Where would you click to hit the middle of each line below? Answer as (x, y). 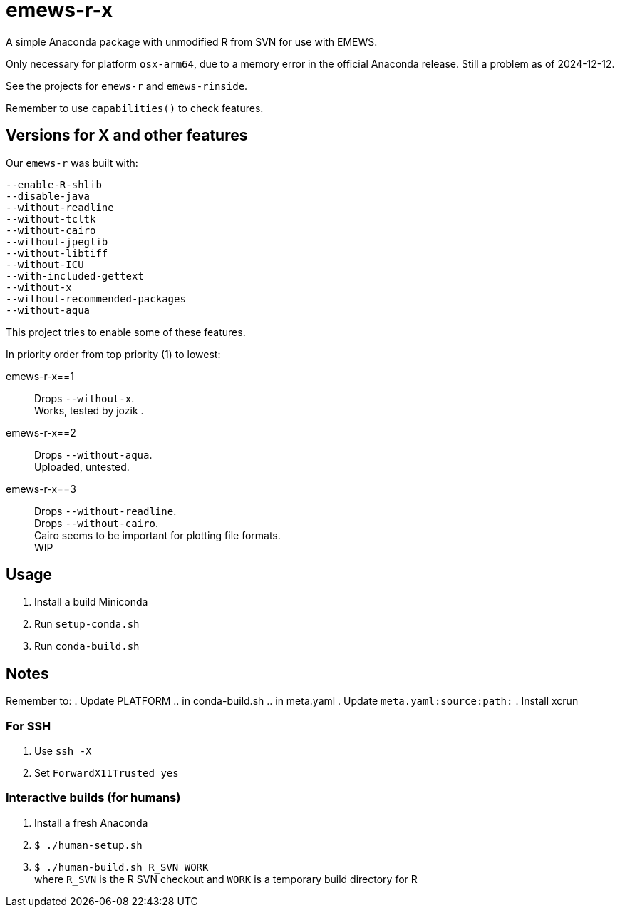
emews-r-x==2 (41, 432)
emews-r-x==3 (41, 489)
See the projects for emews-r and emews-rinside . (127, 86)
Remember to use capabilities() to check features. (135, 108)
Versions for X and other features (127, 136)
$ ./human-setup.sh (88, 845)
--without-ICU (45, 264)
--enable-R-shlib (54, 184)
